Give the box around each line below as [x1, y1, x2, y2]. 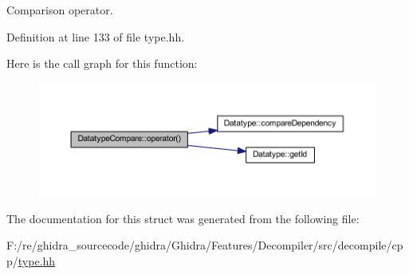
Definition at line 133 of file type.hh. [6, 28, 185, 45]
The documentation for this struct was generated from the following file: [6, 210, 360, 226]
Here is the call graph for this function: [6, 55, 198, 72]
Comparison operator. [6, 2, 113, 18]
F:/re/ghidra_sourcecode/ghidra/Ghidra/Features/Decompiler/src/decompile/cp [6, 237, 403, 253]
